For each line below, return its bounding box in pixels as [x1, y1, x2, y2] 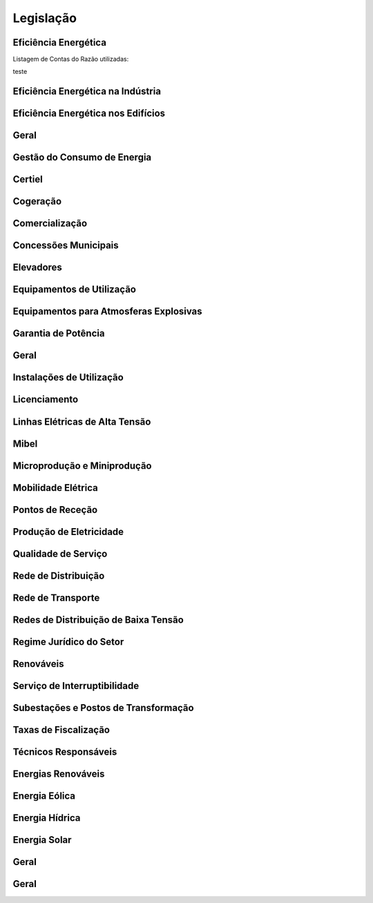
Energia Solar [12, 834, 72, 846]
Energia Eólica [12, 790, 76, 802]
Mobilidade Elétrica [12, 482, 98, 494]
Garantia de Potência [12, 328, 105, 340]
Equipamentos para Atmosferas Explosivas [12, 306, 203, 318]
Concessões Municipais [12, 240, 119, 251]
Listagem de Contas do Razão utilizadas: [12, 55, 129, 64]
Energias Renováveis [12, 768, 105, 779]
